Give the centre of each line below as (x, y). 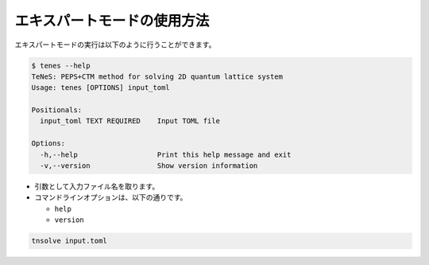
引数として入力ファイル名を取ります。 (97, 186)
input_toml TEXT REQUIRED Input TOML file (130, 121)
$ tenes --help (61, 65)
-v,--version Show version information (149, 166)
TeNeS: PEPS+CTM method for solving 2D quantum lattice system (157, 76)
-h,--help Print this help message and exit (166, 154)
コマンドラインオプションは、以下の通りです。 (111, 197)
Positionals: (57, 110)
